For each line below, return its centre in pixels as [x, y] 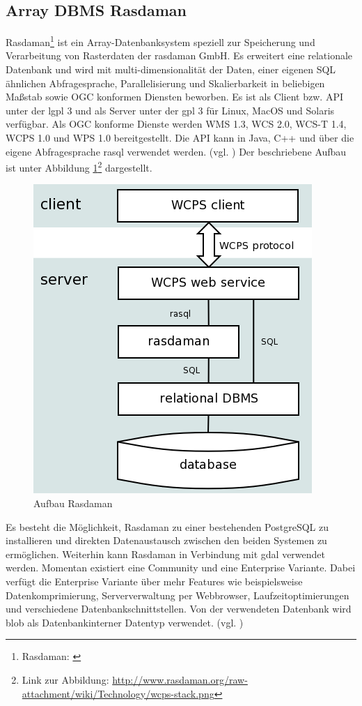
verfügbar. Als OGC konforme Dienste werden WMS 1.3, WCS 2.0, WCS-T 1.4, [176, 124]
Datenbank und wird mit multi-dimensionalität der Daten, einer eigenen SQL [171, 69]
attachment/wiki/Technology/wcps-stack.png [118, 693]
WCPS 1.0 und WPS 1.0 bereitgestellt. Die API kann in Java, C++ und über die [180, 138]
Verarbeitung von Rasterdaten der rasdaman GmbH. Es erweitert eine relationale [179, 55]
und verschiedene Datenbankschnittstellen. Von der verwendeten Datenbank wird [179, 609]
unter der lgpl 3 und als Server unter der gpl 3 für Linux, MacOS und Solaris [170, 110]
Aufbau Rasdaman [73, 503]
